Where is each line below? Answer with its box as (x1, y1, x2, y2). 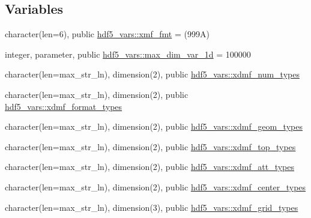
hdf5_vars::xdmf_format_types (5, 100, 122, 112)
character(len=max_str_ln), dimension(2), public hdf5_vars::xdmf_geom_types (5, 120, 303, 133)
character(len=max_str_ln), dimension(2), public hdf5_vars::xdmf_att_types (5, 160, 294, 173)
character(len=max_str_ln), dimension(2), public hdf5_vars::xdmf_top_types (5, 140, 296, 153)
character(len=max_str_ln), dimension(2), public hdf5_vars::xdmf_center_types (5, 180, 306, 193)
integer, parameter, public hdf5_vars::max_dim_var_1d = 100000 (5, 47, 251, 60)
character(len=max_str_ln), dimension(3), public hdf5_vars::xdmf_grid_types (5, 201, 298, 213)
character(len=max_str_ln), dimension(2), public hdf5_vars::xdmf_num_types (5, 68, 300, 80)
